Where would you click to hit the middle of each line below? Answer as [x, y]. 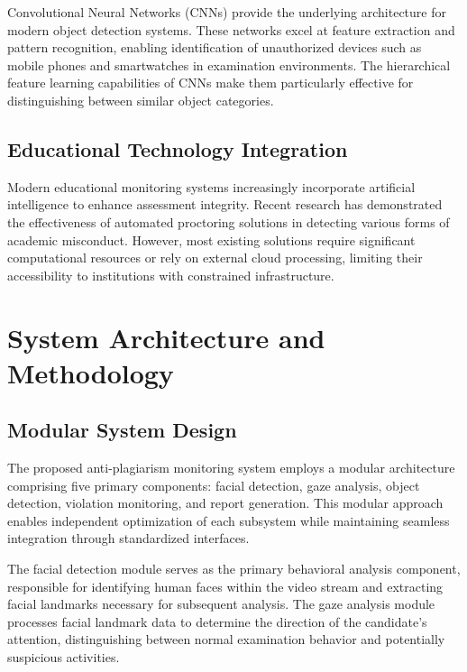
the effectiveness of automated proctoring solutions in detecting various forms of [229, 221]
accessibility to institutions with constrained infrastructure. [171, 275]
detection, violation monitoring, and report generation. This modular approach [225, 503]
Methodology [91, 372]
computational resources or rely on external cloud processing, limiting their [215, 258]
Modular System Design [122, 430]
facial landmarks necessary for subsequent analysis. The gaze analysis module [221, 604]
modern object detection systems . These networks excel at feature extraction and [231, 29]
